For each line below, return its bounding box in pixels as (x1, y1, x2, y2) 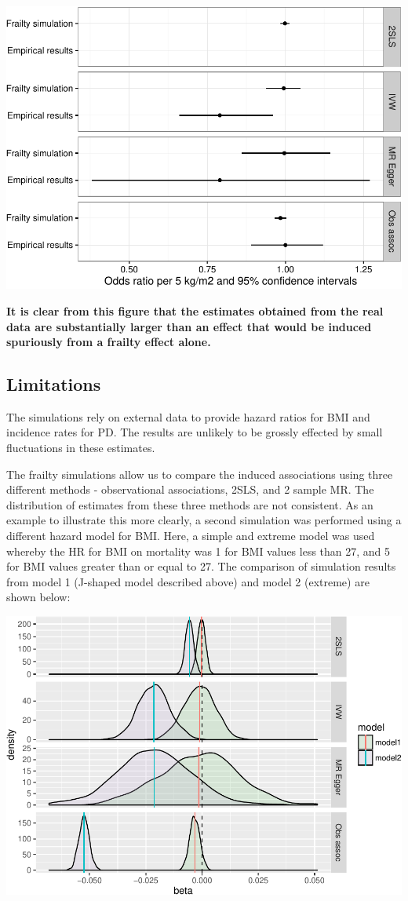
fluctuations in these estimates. (6, 440, 155, 456)
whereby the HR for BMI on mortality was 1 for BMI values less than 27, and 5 (6, 542, 391, 559)
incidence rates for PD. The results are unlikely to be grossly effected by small (6, 424, 383, 440)
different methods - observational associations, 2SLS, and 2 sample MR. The (6, 481, 374, 498)
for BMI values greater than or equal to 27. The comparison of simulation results (6, 558, 396, 575)
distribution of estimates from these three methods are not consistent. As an (6, 496, 373, 513)
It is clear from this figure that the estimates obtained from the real (6, 302, 384, 319)
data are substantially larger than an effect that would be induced (6, 318, 372, 334)
